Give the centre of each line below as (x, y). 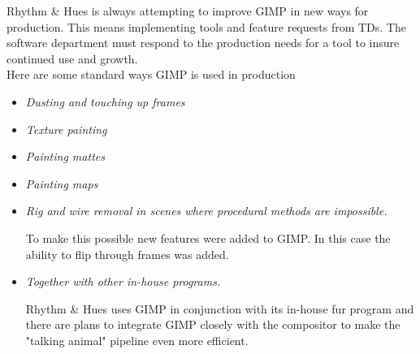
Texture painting (66, 129)
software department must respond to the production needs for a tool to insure (203, 43)
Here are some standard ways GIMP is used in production (151, 74)
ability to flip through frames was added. (127, 254)
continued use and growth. (72, 58)
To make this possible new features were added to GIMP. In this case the (208, 237)
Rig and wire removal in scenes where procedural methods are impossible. (206, 211)
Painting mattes (65, 156)
